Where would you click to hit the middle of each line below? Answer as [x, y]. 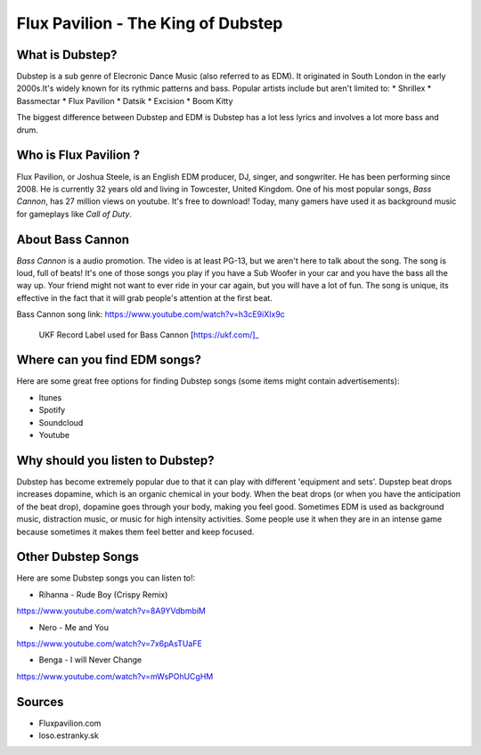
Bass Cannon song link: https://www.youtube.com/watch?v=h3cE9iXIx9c [151, 314]
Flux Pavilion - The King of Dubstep [150, 23]
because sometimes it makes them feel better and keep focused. [135, 532]
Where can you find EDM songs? [109, 360]
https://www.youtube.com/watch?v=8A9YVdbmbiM [111, 611]
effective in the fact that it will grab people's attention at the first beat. [145, 297]
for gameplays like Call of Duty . [74, 214]
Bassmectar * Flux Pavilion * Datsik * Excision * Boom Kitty [125, 101]
